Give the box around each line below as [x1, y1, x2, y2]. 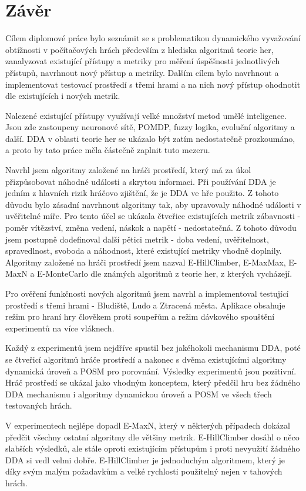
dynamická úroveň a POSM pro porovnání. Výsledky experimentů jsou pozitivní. [5, 364, 297, 377]
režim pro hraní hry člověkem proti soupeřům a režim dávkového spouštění [5, 310, 275, 323]
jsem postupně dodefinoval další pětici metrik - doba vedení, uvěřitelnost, [5, 233, 269, 245]
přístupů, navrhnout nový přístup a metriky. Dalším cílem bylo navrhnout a [5, 66, 279, 78]
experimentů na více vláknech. [5, 321, 115, 334]
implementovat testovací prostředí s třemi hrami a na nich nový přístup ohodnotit [5, 78, 301, 90]
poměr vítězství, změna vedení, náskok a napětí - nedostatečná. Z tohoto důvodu [5, 221, 297, 234]
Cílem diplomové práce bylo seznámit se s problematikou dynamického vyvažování [5, 32, 301, 44]
